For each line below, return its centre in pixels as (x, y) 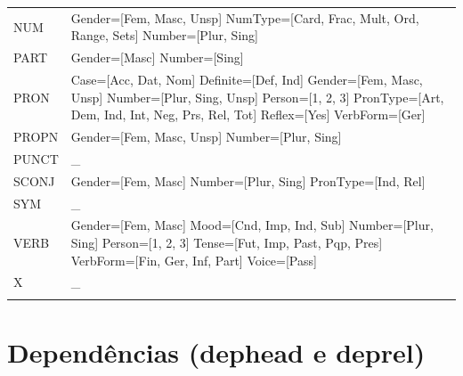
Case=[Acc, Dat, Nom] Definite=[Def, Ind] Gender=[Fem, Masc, (247, 80)
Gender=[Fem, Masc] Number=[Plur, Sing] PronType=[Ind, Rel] (248, 180)
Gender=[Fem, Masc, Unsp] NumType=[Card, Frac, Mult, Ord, (245, 17)
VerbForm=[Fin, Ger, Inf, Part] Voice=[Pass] (194, 260)
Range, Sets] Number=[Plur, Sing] (164, 35)
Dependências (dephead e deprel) (216, 352)
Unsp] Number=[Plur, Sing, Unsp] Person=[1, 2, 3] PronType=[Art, (257, 97)
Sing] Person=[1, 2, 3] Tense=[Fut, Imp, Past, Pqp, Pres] (227, 243)
